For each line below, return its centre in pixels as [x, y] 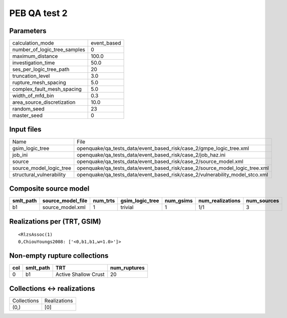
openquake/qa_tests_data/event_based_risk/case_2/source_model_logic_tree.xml [173, 168]
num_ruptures [127, 268]
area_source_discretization [44, 102]
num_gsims [179, 201]
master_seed [27, 115]
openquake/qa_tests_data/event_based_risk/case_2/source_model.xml [160, 162]
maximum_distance [35, 56]
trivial [127, 207]
